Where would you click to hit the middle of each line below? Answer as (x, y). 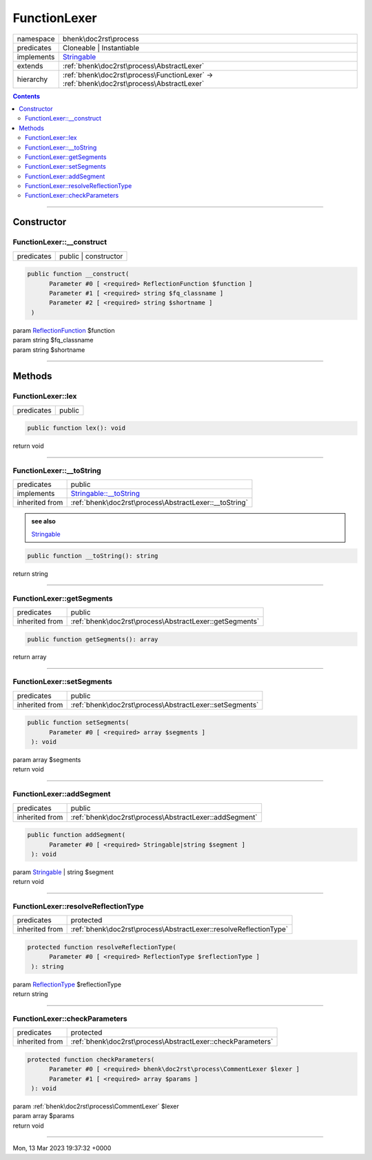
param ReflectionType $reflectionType (67, 984)
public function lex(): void (76, 428)
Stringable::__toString (105, 494)
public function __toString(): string (93, 556)
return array (30, 657)
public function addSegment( (76, 835)
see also (44, 521)
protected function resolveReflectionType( (102, 947)
